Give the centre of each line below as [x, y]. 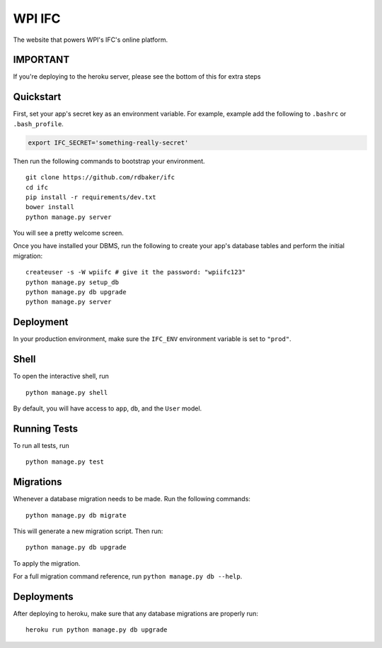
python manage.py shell [67, 392]
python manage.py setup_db [73, 282]
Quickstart [37, 97]
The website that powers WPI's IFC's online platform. [91, 40]
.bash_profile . [38, 123]
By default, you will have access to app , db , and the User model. [108, 408]
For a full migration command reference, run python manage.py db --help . [128, 576]
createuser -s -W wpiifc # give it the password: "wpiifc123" [136, 272]
